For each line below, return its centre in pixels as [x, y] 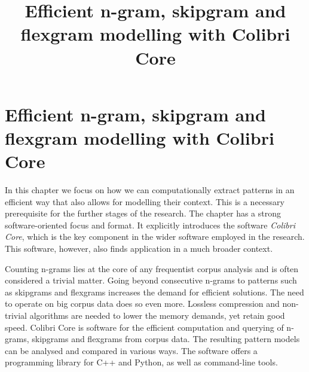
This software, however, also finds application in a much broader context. [139, 248]
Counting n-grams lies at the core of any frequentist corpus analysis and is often [152, 268]
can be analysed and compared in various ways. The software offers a [131, 350]
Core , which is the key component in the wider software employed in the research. [155, 237]
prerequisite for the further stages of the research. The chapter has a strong [143, 213]
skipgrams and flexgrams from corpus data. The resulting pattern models [166, 339]
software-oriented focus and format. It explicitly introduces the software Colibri [150, 225]
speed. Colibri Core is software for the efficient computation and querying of [144, 327]
